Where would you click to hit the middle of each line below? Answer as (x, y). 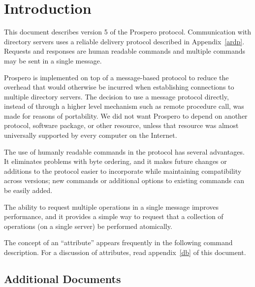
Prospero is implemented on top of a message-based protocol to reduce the (116, 77)
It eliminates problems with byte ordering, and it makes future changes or (115, 161)
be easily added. (28, 190)
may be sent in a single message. (53, 60)
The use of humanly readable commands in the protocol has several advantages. (124, 151)
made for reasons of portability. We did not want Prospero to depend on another (126, 115)
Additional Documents (63, 278)
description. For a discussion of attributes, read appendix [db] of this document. (125, 252)
